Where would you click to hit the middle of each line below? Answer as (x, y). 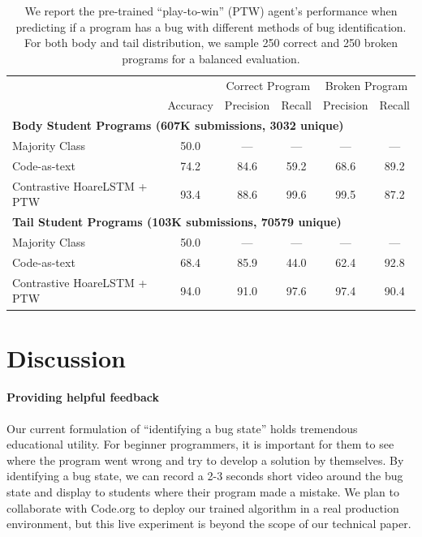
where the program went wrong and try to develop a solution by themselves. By (205, 460)
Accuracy (190, 105)
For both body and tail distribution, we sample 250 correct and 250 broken (211, 43)
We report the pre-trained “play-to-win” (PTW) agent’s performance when (211, 11)
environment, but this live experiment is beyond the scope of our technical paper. (209, 524)
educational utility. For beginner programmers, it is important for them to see (200, 444)
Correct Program (268, 85)
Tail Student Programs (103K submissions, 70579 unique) (177, 222)
